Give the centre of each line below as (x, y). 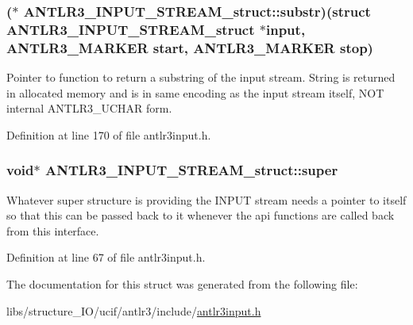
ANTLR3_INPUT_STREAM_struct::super (191, 170)
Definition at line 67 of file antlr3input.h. (106, 257)
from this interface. (53, 230)
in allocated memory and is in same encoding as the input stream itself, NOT (195, 92)
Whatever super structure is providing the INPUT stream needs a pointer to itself (206, 199)
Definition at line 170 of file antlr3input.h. (109, 134)
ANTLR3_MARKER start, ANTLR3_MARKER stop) (190, 47)
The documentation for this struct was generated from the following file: (182, 284)
